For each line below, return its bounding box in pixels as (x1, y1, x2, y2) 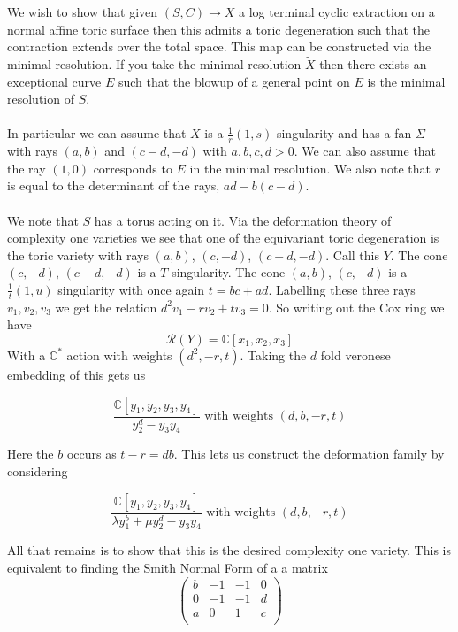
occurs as (66, 444, 117, 463)
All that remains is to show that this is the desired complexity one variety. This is (7, 541, 451, 559)
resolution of (7, 89, 74, 108)
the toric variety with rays (7, 245, 149, 264)
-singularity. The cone (167, 263, 286, 281)
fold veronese (320, 345, 391, 364)
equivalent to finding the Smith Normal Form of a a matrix (7, 559, 328, 576)
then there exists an (319, 55, 427, 73)
